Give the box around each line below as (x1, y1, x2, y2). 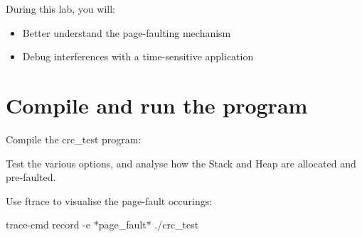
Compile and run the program (6, 90, 308, 119)
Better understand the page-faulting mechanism (22, 25, 231, 40)
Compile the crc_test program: (6, 131, 142, 146)
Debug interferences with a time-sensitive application (22, 49, 254, 64)
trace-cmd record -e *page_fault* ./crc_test (6, 217, 199, 232)
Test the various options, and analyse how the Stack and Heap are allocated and (6, 155, 356, 170)
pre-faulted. (6, 170, 56, 184)
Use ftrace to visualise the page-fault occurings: (6, 193, 213, 208)
